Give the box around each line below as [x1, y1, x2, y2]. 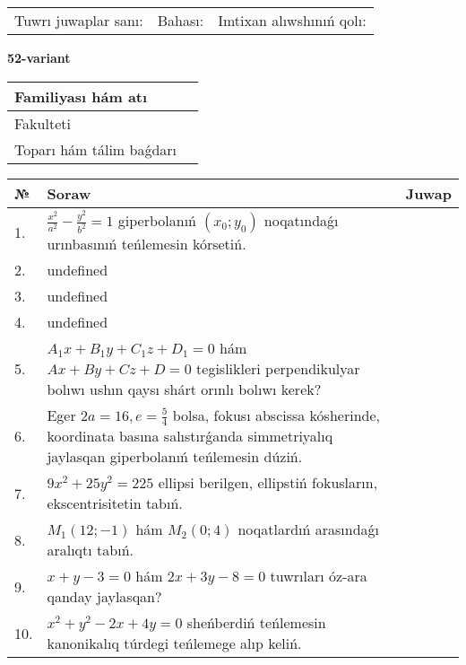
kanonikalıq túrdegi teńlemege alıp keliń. [47, 633, 302, 654]
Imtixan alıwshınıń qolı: [218, 10, 367, 31]
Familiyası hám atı [14, 85, 148, 107]
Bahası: [157, 10, 204, 31]
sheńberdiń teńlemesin [186, 612, 326, 634]
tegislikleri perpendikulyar [196, 357, 360, 379]
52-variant [7, 48, 71, 66]
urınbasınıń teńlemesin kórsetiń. [47, 232, 246, 254]
